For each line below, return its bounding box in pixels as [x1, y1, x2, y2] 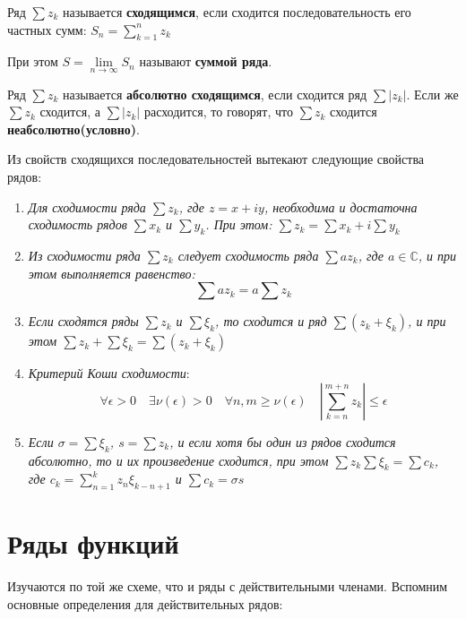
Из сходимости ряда [28, 245, 141, 264]
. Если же [406, 84, 459, 103]
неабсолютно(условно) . [7, 119, 140, 138]
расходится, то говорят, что [143, 102, 293, 121]
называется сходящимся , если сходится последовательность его [63, 3, 411, 21]
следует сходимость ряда [177, 245, 319, 264]
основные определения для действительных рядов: [7, 594, 283, 613]
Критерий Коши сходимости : [28, 364, 190, 383]
